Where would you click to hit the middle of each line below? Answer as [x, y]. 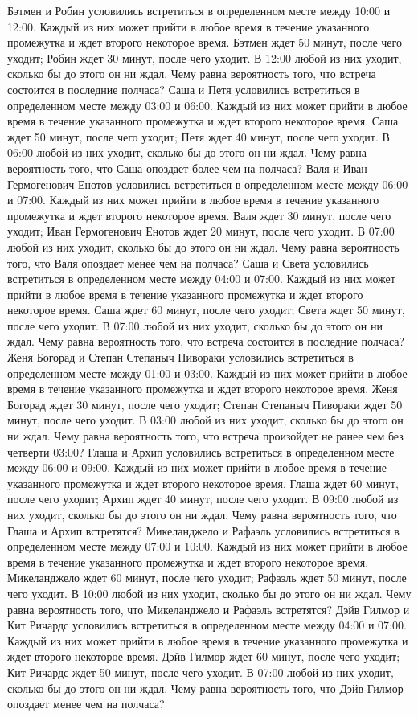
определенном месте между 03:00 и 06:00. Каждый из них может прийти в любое [207, 105]
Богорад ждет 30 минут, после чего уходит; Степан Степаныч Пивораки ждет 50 [205, 404]
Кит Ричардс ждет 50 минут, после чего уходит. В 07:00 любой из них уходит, [201, 672]
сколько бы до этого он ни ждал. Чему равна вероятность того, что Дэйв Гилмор [205, 688]
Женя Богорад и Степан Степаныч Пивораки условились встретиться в [180, 357]
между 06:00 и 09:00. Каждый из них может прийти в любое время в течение [197, 467]
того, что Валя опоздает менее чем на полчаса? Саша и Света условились [188, 262]
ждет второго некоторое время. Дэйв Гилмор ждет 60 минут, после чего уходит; [204, 656]
